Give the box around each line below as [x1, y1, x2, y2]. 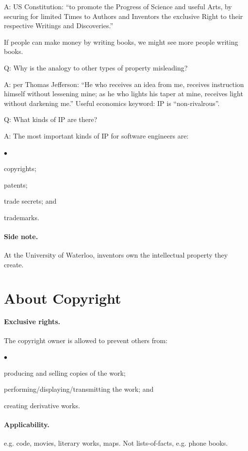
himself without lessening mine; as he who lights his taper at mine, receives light [4, 88, 243, 99]
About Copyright [4, 288, 121, 308]
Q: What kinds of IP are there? [4, 114, 98, 124]
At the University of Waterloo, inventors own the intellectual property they [4, 250, 228, 260]
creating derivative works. [4, 400, 80, 411]
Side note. [4, 231, 38, 242]
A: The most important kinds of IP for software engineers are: [4, 130, 189, 140]
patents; [4, 179, 28, 190]
